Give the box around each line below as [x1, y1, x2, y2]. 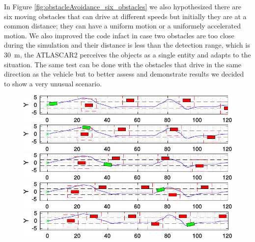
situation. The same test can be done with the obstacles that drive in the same [4, 59, 242, 69]
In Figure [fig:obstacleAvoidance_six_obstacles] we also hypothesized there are [4, 1, 241, 11]
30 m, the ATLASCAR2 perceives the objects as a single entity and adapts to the [4, 49, 251, 59]
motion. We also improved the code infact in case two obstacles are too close [4, 30, 234, 40]
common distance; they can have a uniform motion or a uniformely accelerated [4, 21, 241, 31]
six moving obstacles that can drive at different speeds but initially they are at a [4, 11, 247, 21]
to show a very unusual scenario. [4, 78, 102, 88]
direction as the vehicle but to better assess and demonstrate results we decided [4, 69, 244, 79]
